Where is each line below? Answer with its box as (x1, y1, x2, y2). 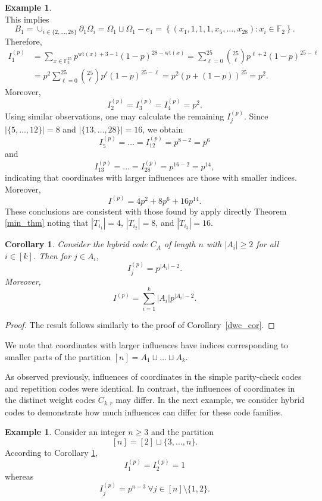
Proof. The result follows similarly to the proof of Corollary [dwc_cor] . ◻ (5, 319, 275, 331)
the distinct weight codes (5, 393, 96, 406)
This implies (5, 12, 49, 25)
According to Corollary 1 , (5, 446, 98, 458)
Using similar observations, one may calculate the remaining (5, 109, 224, 122)
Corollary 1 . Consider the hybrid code (5, 238, 148, 250)
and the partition (151, 426, 214, 438)
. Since (243, 109, 268, 122)
